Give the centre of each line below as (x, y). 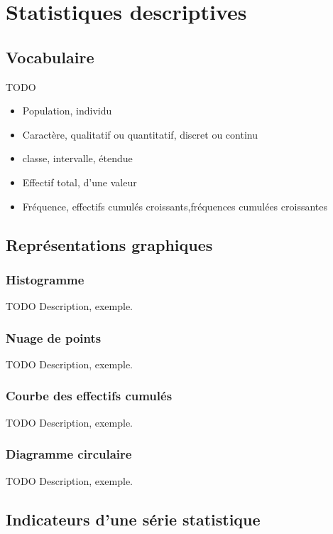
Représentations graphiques (109, 244)
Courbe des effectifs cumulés (89, 396)
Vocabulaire (50, 57)
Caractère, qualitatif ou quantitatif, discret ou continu (140, 134)
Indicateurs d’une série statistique (133, 519)
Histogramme (45, 279)
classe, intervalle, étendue (77, 158)
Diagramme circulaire (69, 454)
